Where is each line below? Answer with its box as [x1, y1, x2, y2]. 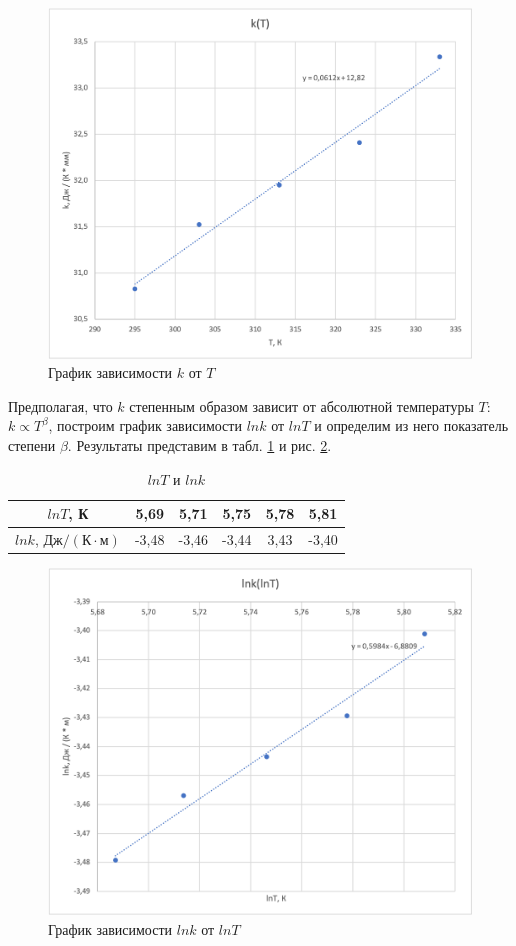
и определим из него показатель [314, 415, 509, 436]
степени [8, 434, 56, 455]
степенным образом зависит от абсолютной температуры [129, 395, 474, 416]
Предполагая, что [8, 395, 113, 416]
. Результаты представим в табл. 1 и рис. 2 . [67, 434, 332, 455]
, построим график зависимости [48, 415, 242, 436]
